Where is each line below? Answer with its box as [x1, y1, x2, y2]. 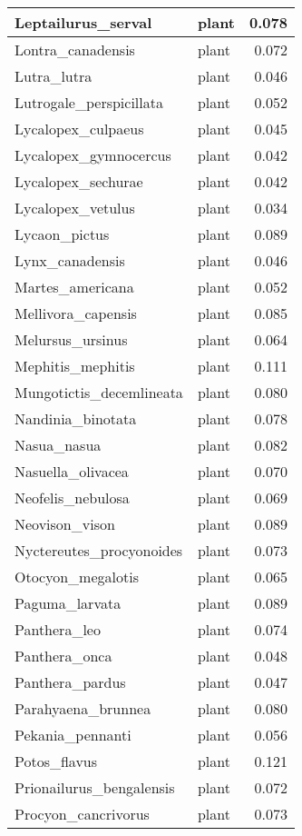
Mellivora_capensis [15, 303, 137, 323]
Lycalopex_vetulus [15, 197, 135, 218]
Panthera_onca [15, 645, 112, 666]
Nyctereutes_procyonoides [15, 540, 183, 561]
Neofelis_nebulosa [15, 487, 130, 508]
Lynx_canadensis [15, 250, 125, 271]
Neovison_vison [15, 513, 115, 534]
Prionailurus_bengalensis [15, 777, 175, 798]
